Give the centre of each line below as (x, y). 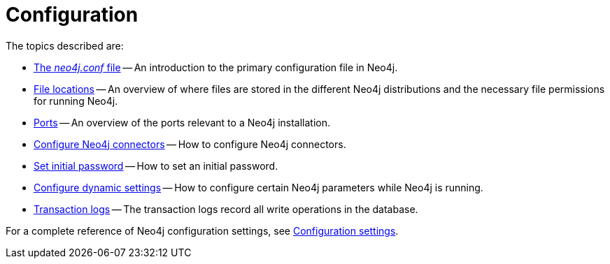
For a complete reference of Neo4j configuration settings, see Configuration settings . (202, 230)
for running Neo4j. (76, 101)
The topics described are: (65, 45)
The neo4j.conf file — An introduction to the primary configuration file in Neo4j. (216, 67)
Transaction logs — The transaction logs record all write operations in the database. (226, 209)
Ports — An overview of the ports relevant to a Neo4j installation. (182, 122)
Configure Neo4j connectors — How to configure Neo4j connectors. (190, 144)
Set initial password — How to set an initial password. (156, 166)
